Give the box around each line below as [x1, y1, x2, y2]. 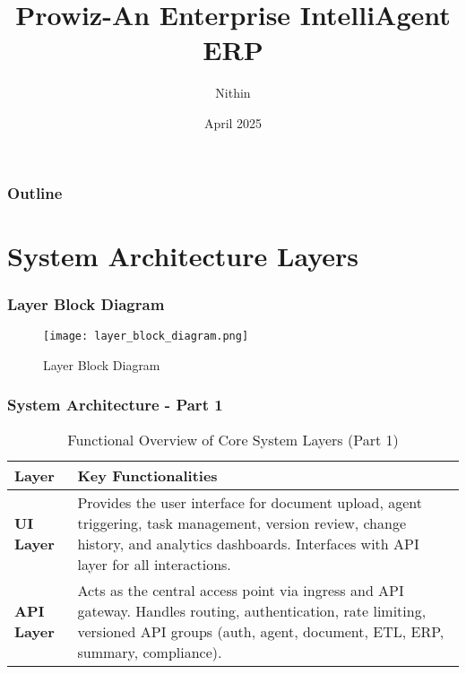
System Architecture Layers [7, 237, 358, 273]
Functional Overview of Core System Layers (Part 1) [67, 429, 399, 451]
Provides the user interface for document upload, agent [77, 492, 423, 514]
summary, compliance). [77, 642, 222, 663]
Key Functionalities [77, 465, 218, 487]
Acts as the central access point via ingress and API [77, 580, 404, 601]
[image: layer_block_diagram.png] [43, 330, 249, 343]
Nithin [215, 83, 251, 102]
